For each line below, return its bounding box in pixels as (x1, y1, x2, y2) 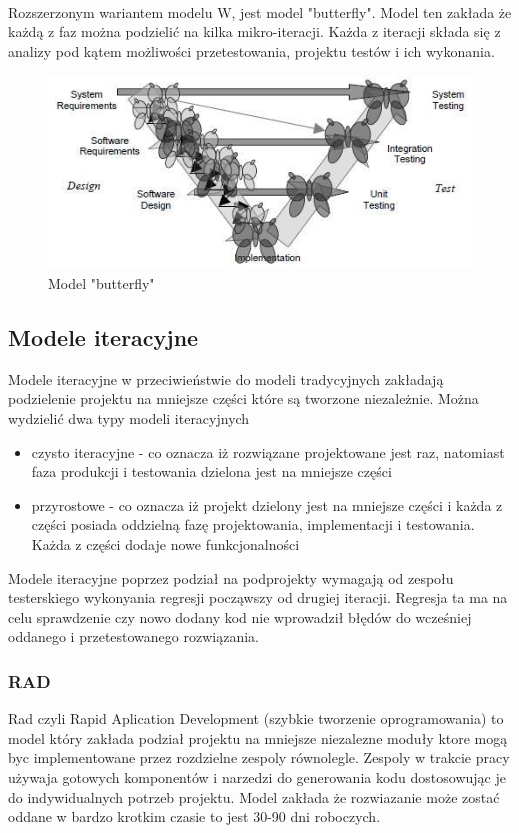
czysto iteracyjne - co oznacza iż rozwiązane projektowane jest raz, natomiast (31, 441, 505, 462)
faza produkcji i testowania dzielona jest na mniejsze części (31, 461, 392, 482)
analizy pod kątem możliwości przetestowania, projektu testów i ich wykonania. (8, 40, 495, 61)
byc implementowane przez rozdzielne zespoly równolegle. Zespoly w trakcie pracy (8, 747, 510, 768)
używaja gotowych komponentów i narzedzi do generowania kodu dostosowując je (8, 766, 506, 787)
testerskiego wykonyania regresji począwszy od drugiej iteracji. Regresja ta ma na (8, 587, 508, 608)
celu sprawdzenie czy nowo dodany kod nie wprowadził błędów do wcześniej (8, 606, 472, 627)
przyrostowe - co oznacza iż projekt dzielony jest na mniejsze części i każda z (31, 494, 503, 515)
